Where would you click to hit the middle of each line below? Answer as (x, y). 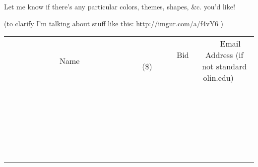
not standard (225, 66)
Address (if (225, 55)
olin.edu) (218, 78)
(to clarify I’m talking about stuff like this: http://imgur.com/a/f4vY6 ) (114, 23)
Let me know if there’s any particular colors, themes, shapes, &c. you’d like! (120, 6)
